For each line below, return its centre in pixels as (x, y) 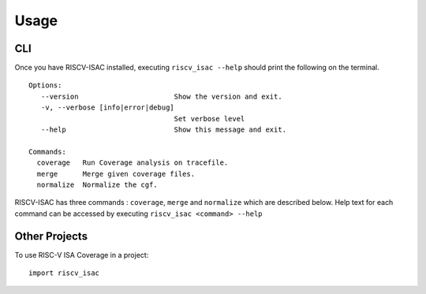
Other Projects (51, 236)
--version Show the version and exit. (162, 96)
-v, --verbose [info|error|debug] (108, 108)
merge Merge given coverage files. (116, 174)
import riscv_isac (64, 273)
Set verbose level (209, 119)
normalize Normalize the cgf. (97, 184)
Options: (45, 86)
